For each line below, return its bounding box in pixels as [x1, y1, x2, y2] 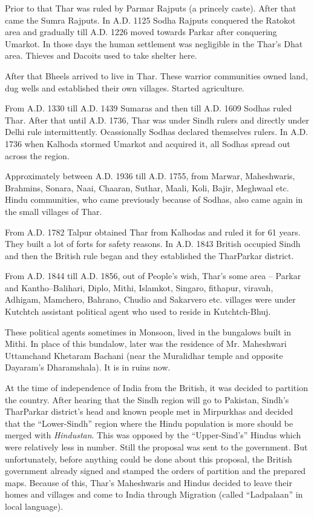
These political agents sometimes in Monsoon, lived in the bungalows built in [5, 325, 291, 338]
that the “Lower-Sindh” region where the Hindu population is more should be [5, 417, 293, 429]
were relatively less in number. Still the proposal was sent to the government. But [5, 441, 308, 453]
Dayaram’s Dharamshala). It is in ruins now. [5, 361, 171, 374]
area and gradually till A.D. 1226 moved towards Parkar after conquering [5, 25, 277, 38]
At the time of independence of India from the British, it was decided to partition [5, 381, 308, 394]
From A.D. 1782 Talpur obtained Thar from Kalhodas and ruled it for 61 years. [5, 225, 301, 238]
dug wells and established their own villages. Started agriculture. [5, 81, 244, 94]
